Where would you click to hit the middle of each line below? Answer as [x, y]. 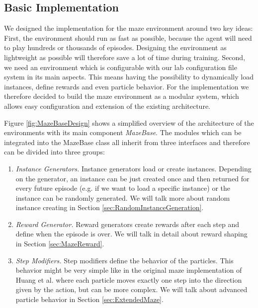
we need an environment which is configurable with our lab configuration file [121, 67]
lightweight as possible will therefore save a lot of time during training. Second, [125, 57]
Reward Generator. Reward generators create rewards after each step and [128, 224]
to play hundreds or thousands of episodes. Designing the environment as [115, 47]
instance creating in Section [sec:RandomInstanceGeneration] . [110, 207]
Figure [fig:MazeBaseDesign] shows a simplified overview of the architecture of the [129, 122]
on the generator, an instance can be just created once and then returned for [132, 178]
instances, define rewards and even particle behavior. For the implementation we [127, 86]
